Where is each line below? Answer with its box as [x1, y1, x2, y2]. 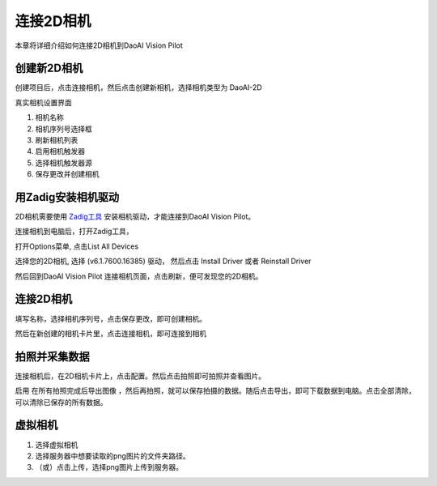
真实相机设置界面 [15, 97, 72, 107]
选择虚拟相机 [35, 440, 78, 450]
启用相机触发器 [35, 147, 85, 156]
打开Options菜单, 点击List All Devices [15, 241, 139, 251]
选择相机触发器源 [35, 158, 92, 168]
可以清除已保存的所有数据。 [15, 397, 108, 407]
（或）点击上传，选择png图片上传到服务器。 [35, 463, 184, 472]
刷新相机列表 [35, 135, 78, 145]
